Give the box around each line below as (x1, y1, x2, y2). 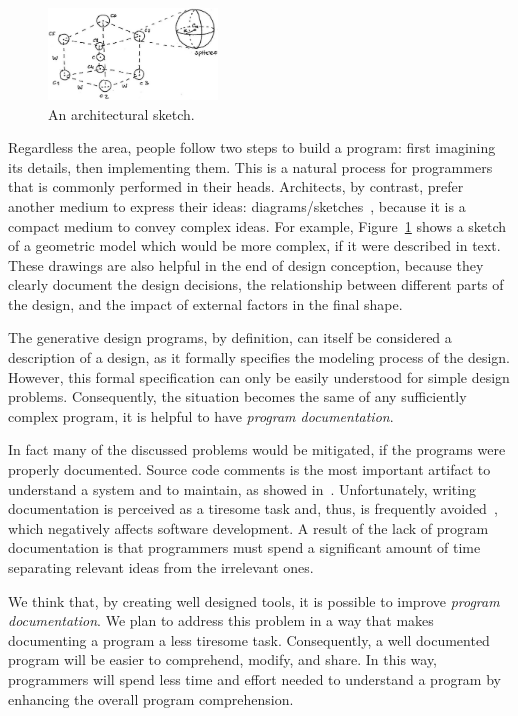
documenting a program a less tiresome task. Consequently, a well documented (8, 629, 490, 650)
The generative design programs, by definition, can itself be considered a (8, 327, 452, 348)
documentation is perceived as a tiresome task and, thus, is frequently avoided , (8, 498, 498, 519)
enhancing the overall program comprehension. (8, 688, 294, 709)
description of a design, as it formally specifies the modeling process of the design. (8, 347, 510, 368)
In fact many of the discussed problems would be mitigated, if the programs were (8, 439, 506, 460)
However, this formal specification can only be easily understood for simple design (8, 366, 510, 387)
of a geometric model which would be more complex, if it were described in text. (8, 235, 501, 256)
